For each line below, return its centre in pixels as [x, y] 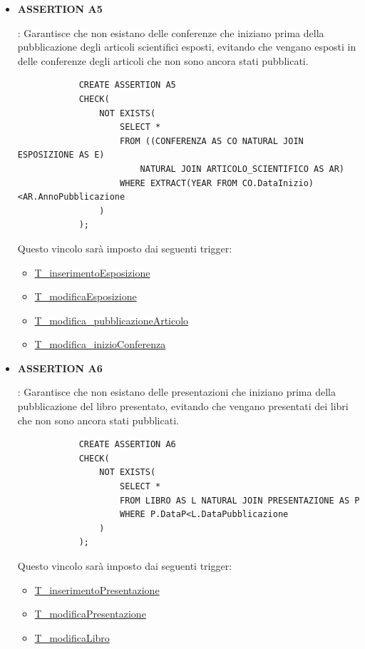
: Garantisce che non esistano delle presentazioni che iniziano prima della [176, 392]
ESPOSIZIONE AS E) [61, 155]
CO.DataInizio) [278, 183]
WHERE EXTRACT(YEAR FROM [178, 183]
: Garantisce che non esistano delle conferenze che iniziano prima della [171, 32]
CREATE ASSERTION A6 [127, 445]
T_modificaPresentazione [90, 614]
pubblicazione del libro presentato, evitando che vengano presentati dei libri [183, 406]
